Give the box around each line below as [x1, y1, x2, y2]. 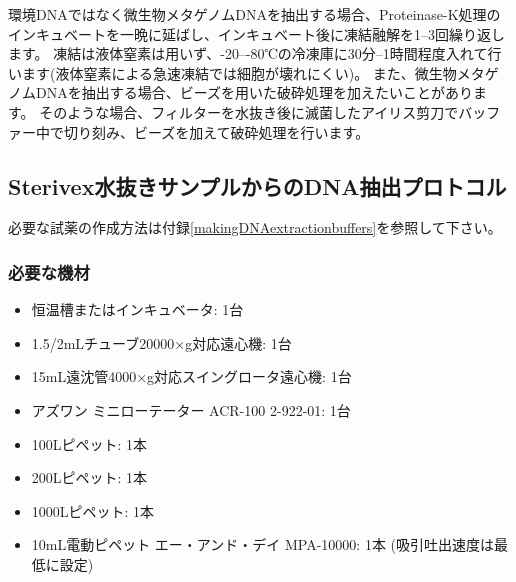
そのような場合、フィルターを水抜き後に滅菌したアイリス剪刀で [39, 101, 459, 122]
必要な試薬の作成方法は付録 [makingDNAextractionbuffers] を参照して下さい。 [8, 217, 502, 238]
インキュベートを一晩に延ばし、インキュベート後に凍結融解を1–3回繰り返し [8, 23, 505, 44]
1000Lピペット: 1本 [31, 500, 155, 521]
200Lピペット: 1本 [31, 467, 148, 488]
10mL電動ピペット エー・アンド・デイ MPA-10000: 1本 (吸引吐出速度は [31, 534, 495, 555]
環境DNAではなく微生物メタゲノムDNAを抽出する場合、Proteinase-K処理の [8, 4, 501, 24]
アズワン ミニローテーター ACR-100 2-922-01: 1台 [31, 399, 351, 420]
